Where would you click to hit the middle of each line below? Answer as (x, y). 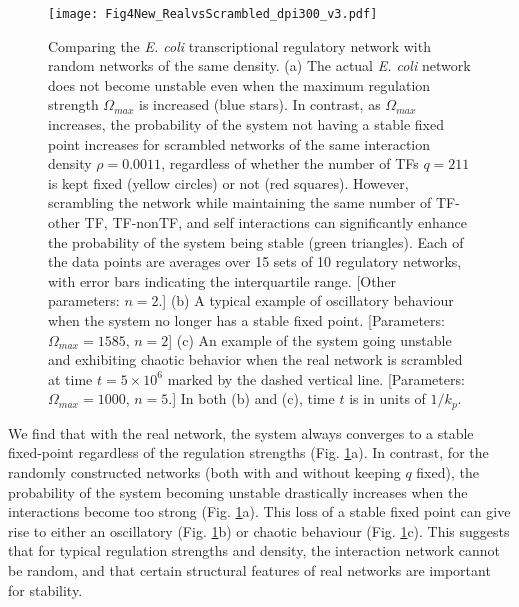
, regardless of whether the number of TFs (290, 163)
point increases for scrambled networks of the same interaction (239, 143)
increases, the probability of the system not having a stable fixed (246, 124)
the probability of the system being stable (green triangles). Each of (256, 241)
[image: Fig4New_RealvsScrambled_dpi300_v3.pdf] (213, 14)
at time (70, 378)
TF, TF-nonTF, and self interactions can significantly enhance (275, 222)
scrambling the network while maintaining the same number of (240, 202)
